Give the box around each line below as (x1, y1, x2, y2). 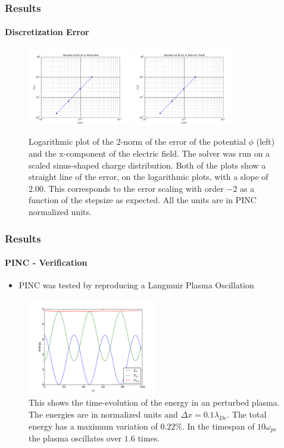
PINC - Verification (5, 256, 88, 269)
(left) (256, 135, 275, 148)
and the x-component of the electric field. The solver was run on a (29, 147, 270, 160)
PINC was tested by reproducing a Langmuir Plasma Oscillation (18, 279, 254, 291)
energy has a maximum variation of (29, 419, 158, 432)
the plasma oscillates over (29, 432, 122, 444)
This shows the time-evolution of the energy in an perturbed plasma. (29, 396, 280, 409)
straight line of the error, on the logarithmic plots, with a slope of (29, 170, 269, 183)
